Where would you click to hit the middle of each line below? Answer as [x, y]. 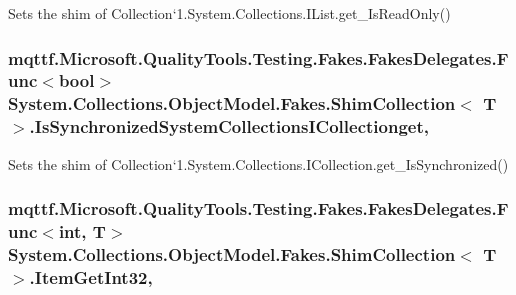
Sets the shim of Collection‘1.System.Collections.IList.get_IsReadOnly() [229, 13]
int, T [82, 231]
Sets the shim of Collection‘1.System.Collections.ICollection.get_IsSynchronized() [258, 163]
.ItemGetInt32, [91, 276]
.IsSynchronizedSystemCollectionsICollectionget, [229, 126]
